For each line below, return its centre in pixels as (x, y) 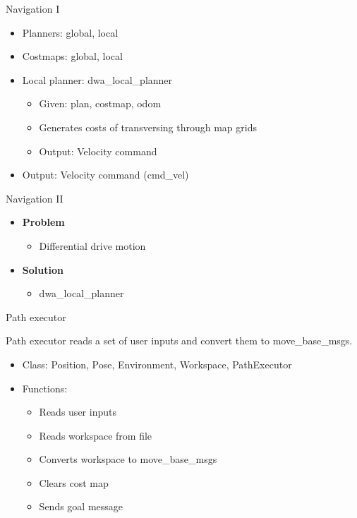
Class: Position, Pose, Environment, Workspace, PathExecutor (157, 364)
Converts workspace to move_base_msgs (128, 459)
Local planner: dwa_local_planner (97, 79)
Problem (43, 222)
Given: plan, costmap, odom (100, 103)
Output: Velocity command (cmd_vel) (105, 175)
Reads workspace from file (96, 435)
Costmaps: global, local (72, 56)
